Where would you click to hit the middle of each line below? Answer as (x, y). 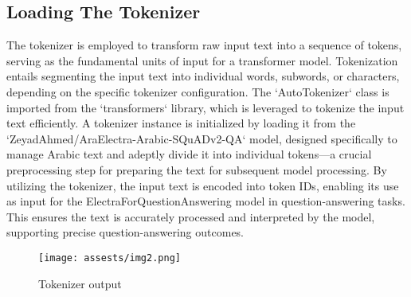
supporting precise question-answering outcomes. (125, 232)
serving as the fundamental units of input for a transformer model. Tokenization (202, 60)
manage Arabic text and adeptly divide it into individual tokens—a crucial (189, 154)
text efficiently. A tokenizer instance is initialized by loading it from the (181, 123)
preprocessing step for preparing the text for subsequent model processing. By (197, 169)
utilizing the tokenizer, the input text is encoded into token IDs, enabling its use (203, 185)
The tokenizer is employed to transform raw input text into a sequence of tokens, (204, 45)
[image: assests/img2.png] (110, 258)
